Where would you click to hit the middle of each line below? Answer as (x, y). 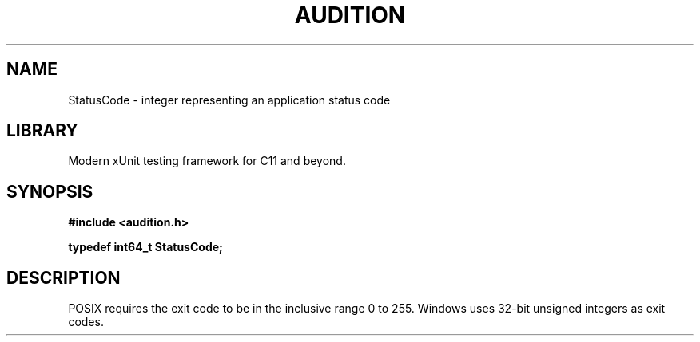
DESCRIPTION (64, 277)
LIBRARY (42, 131)
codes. (86, 322)
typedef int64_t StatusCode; (145, 247)
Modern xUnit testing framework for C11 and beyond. (207, 161)
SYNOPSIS (50, 191)
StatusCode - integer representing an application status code (229, 100)
